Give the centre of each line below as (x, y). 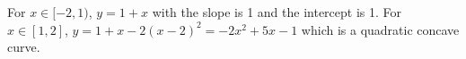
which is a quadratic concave (380, 29)
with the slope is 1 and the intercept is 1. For (277, 12)
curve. (24, 47)
